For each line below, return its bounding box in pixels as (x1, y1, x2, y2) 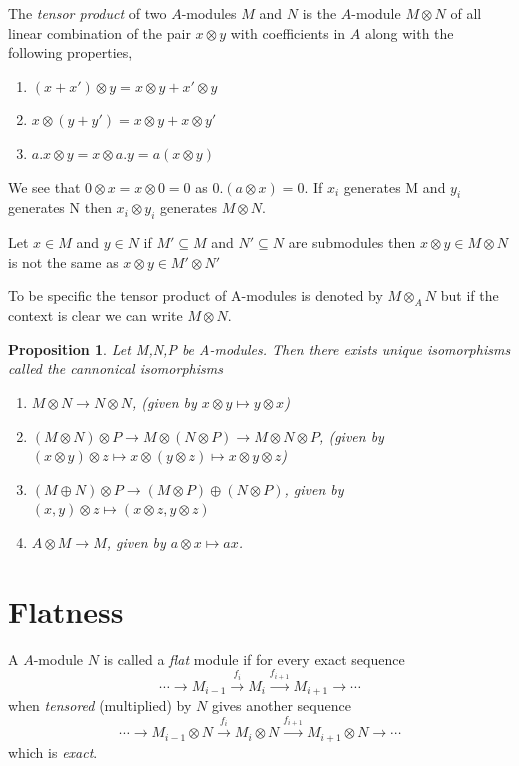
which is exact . (8, 741, 98, 762)
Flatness (8, 590, 124, 631)
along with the (364, 22, 454, 43)
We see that (8, 176, 81, 197)
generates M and (343, 176, 446, 197)
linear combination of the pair (8, 22, 191, 43)
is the (302, 3, 337, 23)
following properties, (8, 42, 133, 63)
